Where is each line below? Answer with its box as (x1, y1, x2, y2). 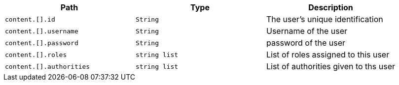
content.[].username (5, 27, 78, 35)
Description (308, 2, 353, 12)
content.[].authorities (5, 62, 90, 70)
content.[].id (5, 15, 55, 23)
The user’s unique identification (266, 14, 383, 24)
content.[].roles (5, 51, 67, 58)
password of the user (266, 38, 346, 48)
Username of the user (266, 26, 348, 36)
